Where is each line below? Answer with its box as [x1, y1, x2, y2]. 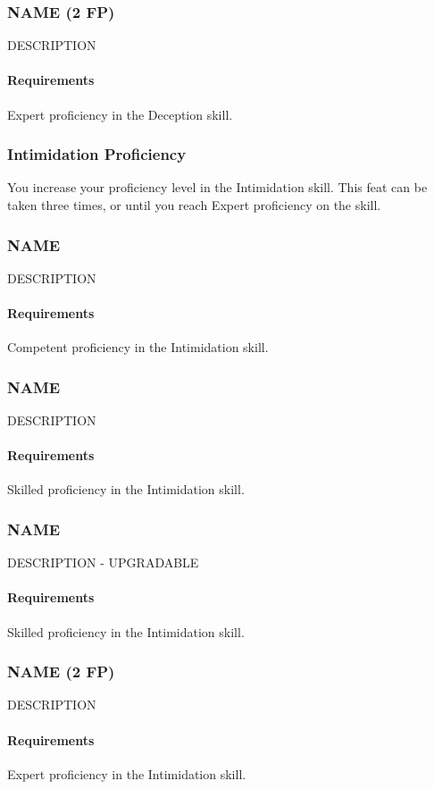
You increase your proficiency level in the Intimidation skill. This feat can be [7, 178, 428, 197]
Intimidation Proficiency [7, 143, 187, 165]
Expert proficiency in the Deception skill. [7, 105, 233, 123]
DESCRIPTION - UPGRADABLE [7, 553, 199, 572]
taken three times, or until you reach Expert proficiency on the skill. [7, 196, 381, 214]
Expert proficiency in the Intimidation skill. [7, 764, 246, 783]
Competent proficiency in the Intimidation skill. [7, 338, 269, 357]
